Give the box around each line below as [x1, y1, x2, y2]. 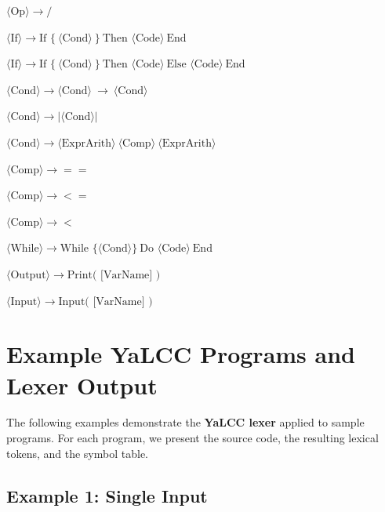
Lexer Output [6, 369, 158, 401]
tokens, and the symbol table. [6, 445, 148, 461]
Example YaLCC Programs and [6, 338, 355, 370]
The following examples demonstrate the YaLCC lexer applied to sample [6, 414, 365, 430]
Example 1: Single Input [6, 483, 208, 507]
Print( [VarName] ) [67, 269, 161, 281]
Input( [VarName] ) [58, 296, 153, 307]
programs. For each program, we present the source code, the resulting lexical [6, 430, 379, 446]
